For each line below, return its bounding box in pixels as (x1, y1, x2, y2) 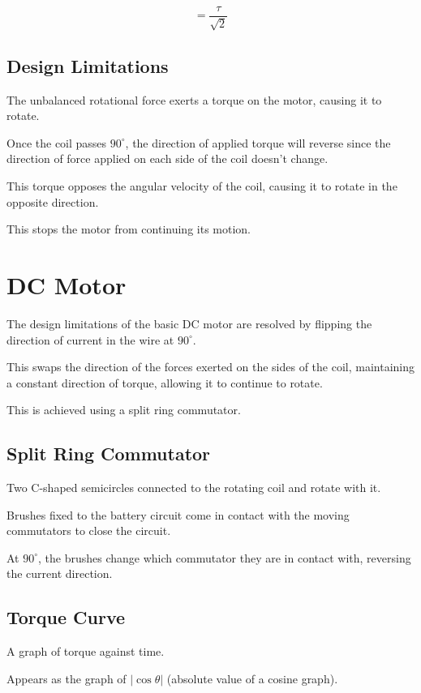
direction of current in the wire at (6, 331, 174, 348)
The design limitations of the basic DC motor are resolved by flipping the (6, 314, 372, 332)
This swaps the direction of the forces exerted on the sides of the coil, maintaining (6, 358, 415, 375)
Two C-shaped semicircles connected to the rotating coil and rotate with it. (6, 479, 381, 496)
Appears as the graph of (6, 669, 127, 687)
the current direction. (6, 565, 113, 582)
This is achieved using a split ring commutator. (6, 401, 241, 418)
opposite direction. (6, 193, 99, 210)
